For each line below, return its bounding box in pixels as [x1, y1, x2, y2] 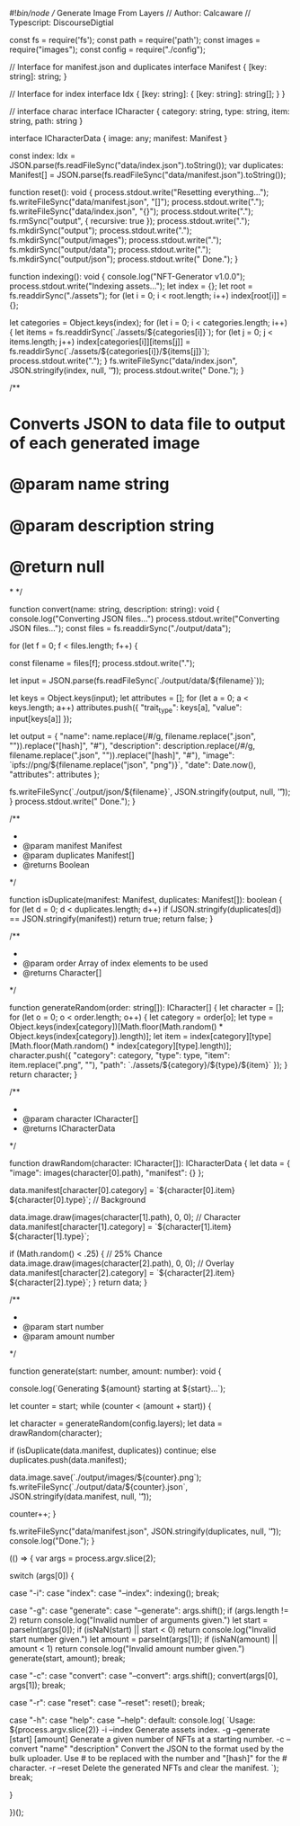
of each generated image [9, 433, 200, 453]
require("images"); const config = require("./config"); [9, 44, 207, 55]
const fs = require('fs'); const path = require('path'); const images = [9, 35, 261, 45]
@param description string [9, 515, 215, 536]
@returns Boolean [22, 860, 90, 870]
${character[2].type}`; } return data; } [9, 1277, 148, 1288]
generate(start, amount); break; [9, 1653, 126, 1664]
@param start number [22, 1322, 104, 1332]
